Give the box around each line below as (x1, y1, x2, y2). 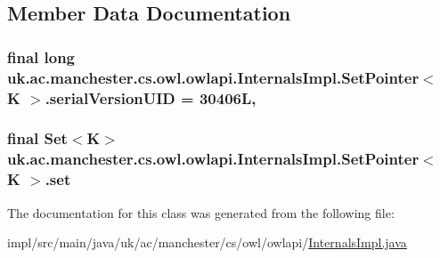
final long (7, 45, 76, 68)
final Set (7, 127, 68, 149)
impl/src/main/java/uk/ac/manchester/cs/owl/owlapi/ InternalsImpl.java (7, 233, 407, 252)
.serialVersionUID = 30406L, (45, 86, 257, 109)
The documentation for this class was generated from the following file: (7, 203, 395, 222)
